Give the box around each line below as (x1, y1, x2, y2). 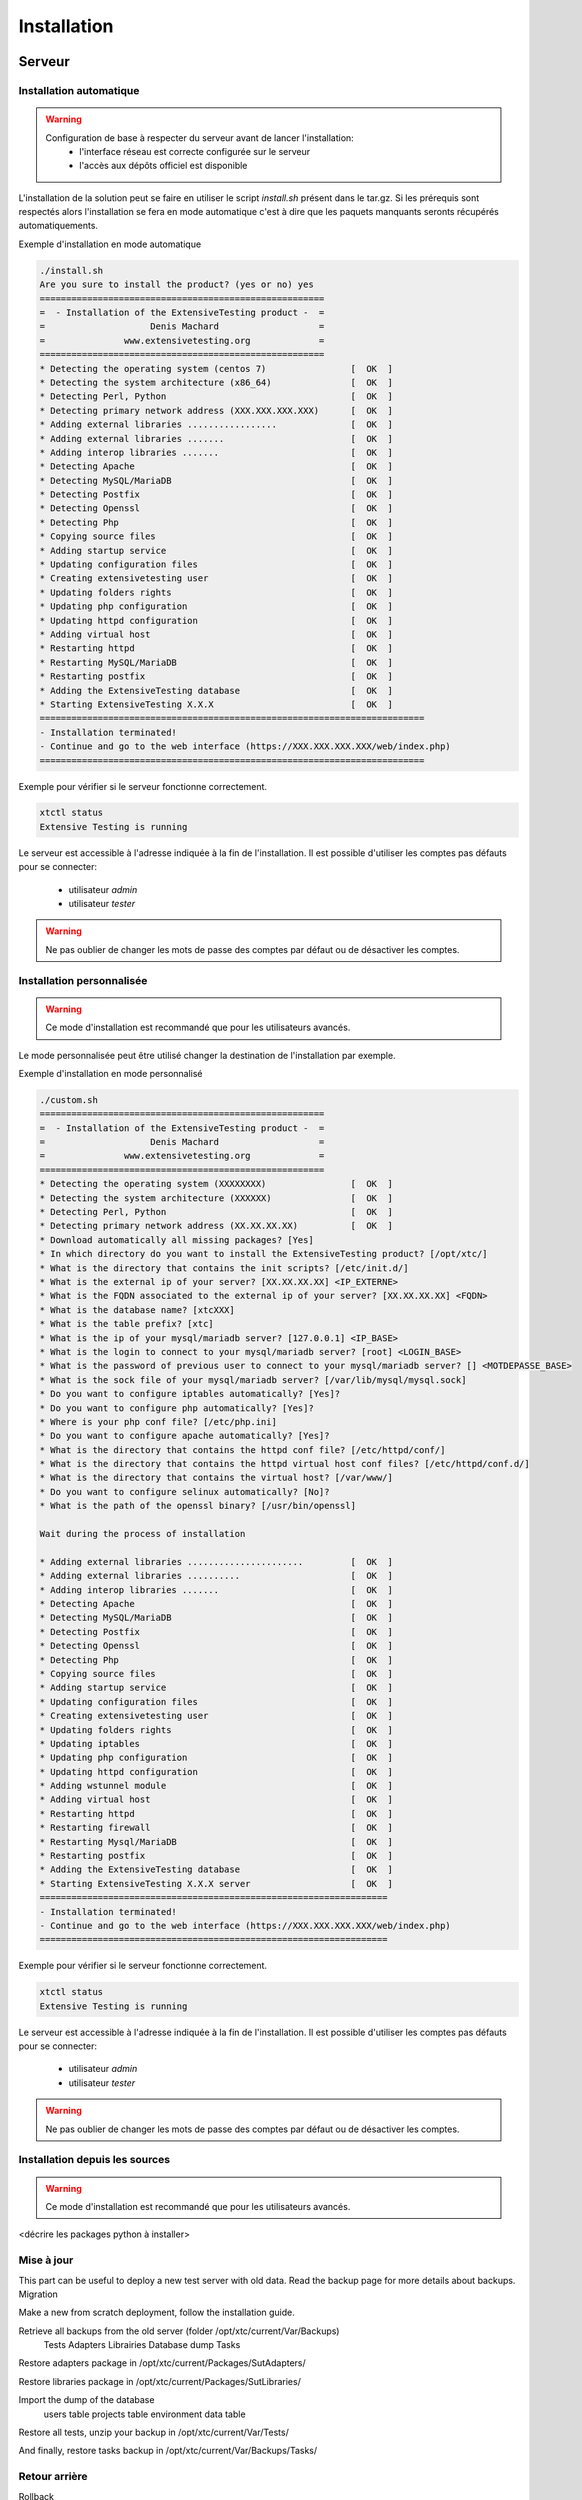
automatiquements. (18, 220, 99, 232)
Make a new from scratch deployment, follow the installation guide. (18, 2306, 295, 2319)
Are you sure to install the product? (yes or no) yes (39, 279, 314, 290)
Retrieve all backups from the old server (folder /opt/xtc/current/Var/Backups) (18, 2325, 340, 2337)
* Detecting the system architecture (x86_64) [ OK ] (39, 376, 394, 388)
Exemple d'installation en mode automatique (18, 238, 202, 250)
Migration (18, 2288, 59, 2300)
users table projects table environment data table (43, 2408, 246, 2420)
